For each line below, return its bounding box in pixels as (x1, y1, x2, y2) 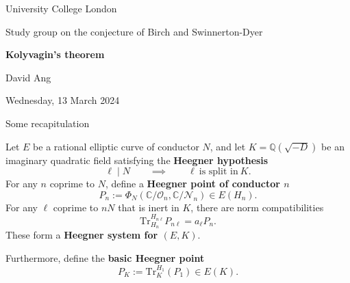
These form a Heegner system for (5, 228, 158, 242)
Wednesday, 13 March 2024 (5, 93, 120, 107)
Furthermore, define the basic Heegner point (5, 250, 205, 265)
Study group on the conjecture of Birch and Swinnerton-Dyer (5, 24, 263, 38)
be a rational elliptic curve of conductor (33, 139, 199, 153)
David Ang (5, 70, 51, 84)
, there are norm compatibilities (190, 200, 324, 214)
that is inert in (118, 200, 179, 214)
